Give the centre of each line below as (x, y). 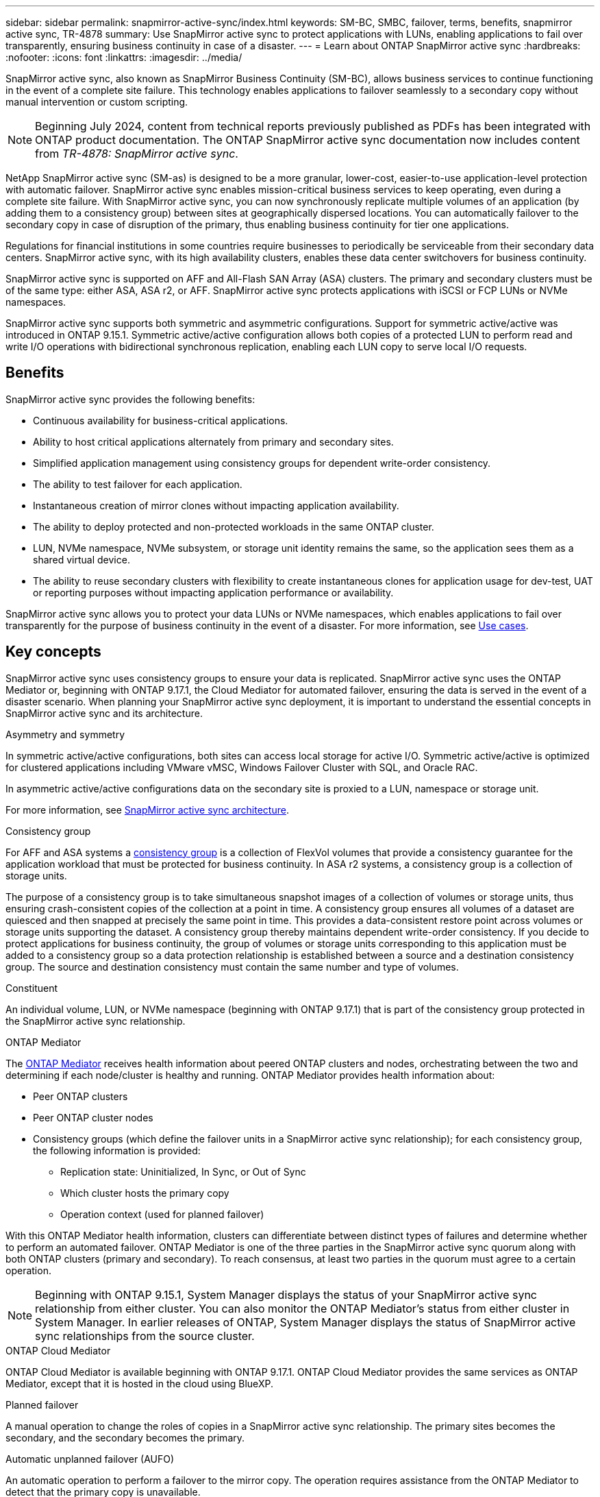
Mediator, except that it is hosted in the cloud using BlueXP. (139, 1383)
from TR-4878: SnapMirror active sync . (137, 154)
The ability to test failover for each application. (138, 484)
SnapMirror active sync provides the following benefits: (130, 399)
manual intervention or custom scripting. (97, 102)
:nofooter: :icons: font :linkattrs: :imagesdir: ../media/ (124, 57)
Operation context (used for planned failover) (162, 1214)
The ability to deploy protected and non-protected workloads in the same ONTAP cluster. (234, 526)
